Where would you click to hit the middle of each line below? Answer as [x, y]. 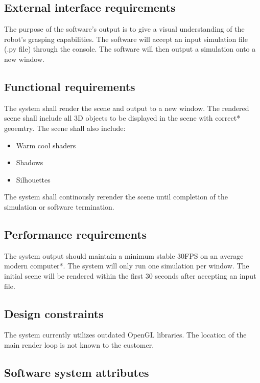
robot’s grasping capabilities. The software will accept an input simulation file [126, 39]
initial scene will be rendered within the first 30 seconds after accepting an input [130, 275]
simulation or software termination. [59, 206]
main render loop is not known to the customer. [79, 344]
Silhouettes [33, 179]
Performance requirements [76, 234]
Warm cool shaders [46, 145]
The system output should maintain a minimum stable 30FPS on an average [124, 255]
